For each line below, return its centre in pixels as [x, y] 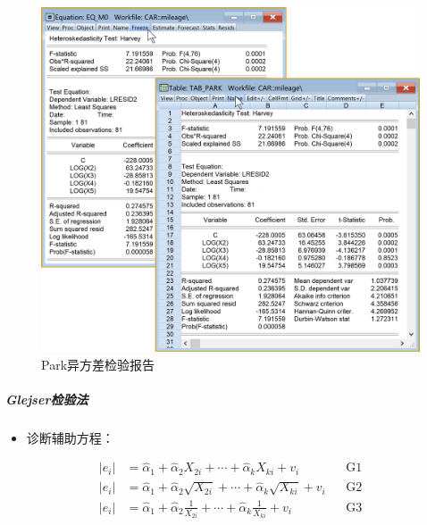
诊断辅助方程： [70, 437]
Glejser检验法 [47, 399]
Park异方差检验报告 [98, 364]
